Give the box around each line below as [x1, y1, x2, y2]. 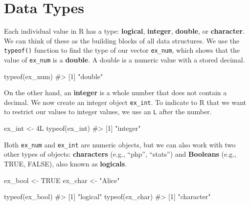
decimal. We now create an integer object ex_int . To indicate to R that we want [4, 97, 247, 107]
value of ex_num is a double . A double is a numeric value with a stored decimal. [4, 54, 245, 64]
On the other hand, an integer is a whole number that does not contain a [4, 87, 227, 98]
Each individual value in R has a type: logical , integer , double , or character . [4, 26, 245, 36]
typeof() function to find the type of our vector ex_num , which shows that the [4, 45, 240, 55]
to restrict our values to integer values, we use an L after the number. [4, 106, 212, 117]
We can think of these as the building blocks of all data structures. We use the [4, 35, 240, 45]
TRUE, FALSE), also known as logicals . [4, 158, 127, 168]
